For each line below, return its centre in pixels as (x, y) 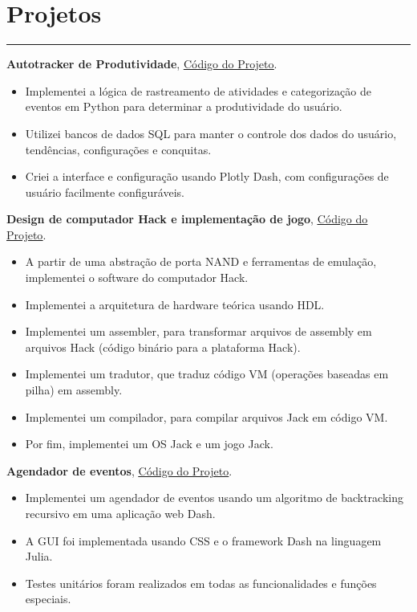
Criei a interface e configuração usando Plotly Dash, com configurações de (207, 176)
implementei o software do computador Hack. (137, 277)
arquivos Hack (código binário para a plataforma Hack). (163, 347)
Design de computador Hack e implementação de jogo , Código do (187, 219)
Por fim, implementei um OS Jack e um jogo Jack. (149, 444)
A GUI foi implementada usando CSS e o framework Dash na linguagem (203, 540)
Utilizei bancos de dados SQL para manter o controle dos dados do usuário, (211, 133)
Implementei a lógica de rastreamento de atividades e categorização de (198, 90)
